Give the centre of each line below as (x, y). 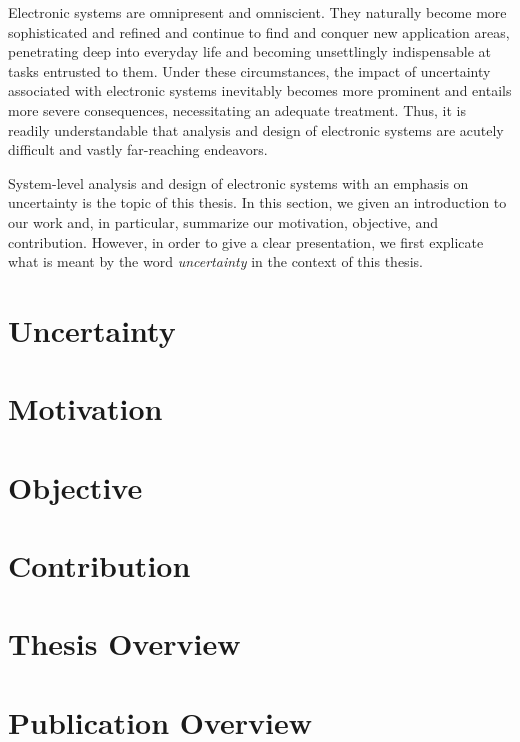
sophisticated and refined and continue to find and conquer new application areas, (259, 31)
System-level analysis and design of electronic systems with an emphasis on (238, 182)
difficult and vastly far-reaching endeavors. (138, 149)
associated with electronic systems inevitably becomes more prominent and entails (260, 90)
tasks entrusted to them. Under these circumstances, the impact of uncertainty (249, 70)
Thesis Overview (124, 643)
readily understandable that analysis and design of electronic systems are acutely (256, 129)
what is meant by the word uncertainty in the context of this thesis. (215, 261)
